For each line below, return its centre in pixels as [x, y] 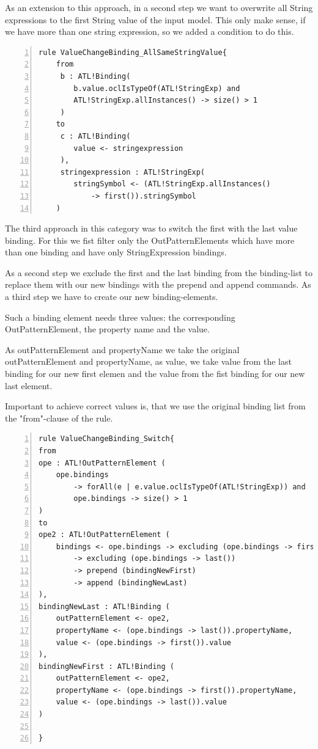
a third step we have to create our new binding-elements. [112, 297]
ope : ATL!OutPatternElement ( [102, 463]
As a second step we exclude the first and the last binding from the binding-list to [159, 272]
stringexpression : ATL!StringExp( [133, 172]
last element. [29, 385]
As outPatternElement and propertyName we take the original [122, 349]
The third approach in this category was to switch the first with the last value [151, 228]
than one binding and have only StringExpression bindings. [116, 252]
